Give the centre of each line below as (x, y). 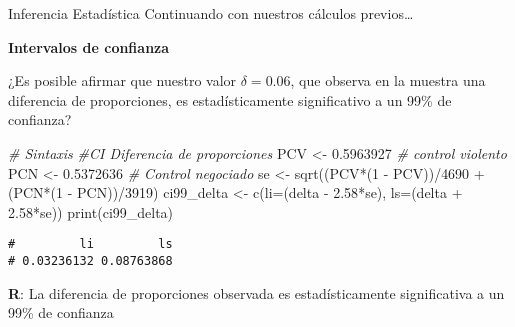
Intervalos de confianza (89, 46)
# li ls (90, 244)
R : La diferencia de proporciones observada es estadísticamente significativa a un (256, 292)
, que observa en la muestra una (388, 80)
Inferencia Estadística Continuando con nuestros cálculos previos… (211, 13)
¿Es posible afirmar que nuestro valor (122, 80)
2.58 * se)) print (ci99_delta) (91, 211)
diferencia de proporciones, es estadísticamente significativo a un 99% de (230, 99)
